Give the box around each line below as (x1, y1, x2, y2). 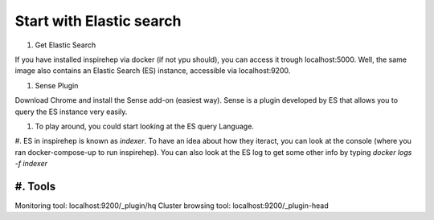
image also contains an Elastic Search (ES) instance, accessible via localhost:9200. (14, 66, 291, 75)
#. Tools (14, 179, 56, 193)
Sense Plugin (35, 80, 79, 90)
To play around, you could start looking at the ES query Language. (35, 121, 255, 131)
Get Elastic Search (35, 40, 96, 50)
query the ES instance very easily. (14, 107, 128, 116)
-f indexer (14, 159, 48, 169)
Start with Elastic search (14, 12, 182, 30)
